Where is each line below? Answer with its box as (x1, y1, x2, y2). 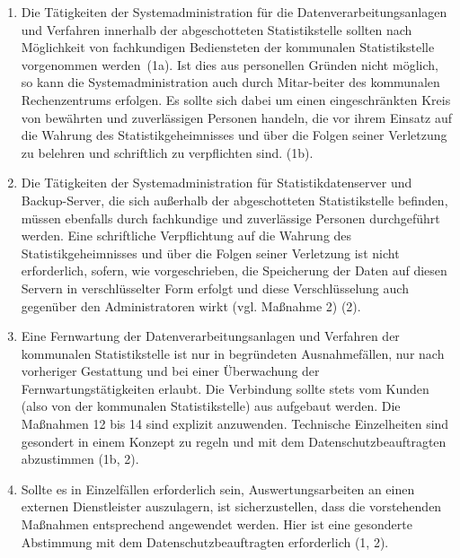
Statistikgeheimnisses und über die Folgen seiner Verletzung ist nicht (21, 243, 400, 262)
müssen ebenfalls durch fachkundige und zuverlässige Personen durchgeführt (21, 208, 440, 227)
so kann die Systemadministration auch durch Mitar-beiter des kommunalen (21, 73, 440, 92)
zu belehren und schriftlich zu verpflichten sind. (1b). (21, 143, 314, 161)
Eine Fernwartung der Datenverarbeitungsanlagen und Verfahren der (21, 327, 400, 345)
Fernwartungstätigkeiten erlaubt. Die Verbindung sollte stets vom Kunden (21, 379, 429, 397)
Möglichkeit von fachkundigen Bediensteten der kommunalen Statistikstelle (21, 38, 435, 57)
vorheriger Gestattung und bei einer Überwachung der (21, 362, 320, 380)
